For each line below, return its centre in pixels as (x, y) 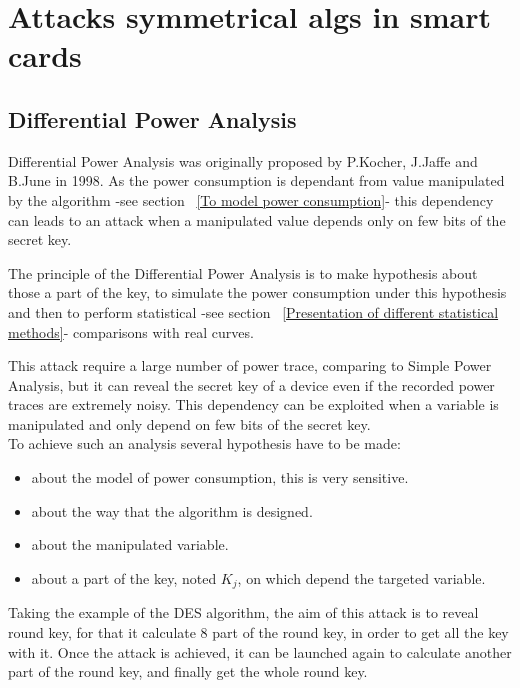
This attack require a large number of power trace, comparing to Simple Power (250, 365)
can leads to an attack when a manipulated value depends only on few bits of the (257, 219)
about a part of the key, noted (124, 577)
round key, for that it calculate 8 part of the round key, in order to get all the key (258, 631)
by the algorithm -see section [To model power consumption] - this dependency (251, 199)
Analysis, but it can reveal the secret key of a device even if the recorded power (251, 384)
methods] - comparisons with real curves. (131, 331)
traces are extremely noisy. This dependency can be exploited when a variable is (253, 404)
